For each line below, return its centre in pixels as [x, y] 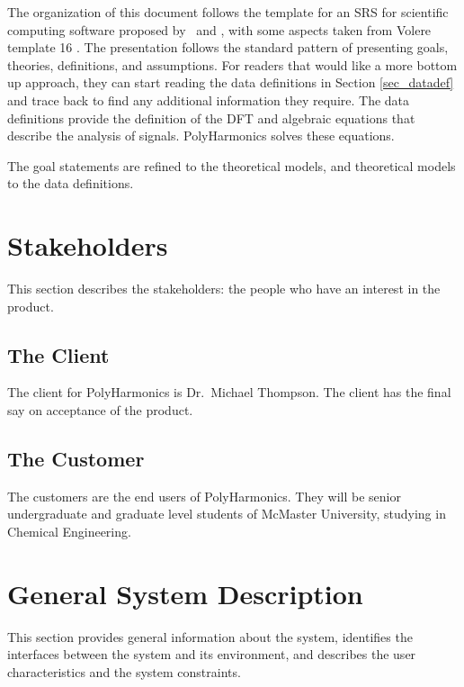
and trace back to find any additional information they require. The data [209, 99]
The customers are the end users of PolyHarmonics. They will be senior [204, 496]
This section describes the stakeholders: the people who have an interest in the [224, 289]
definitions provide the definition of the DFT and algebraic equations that [211, 118]
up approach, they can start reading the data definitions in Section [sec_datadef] [231, 82]
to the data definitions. [71, 183]
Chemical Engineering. [69, 532]
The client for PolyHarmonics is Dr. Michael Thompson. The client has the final [229, 392]
